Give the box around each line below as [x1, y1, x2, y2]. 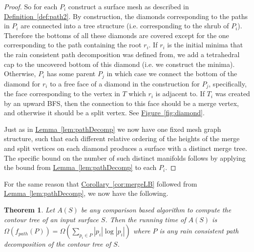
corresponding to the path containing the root [4, 40, 142, 50]
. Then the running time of [105, 214, 186, 224]
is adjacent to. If [155, 88, 205, 99]
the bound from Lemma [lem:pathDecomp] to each [4, 162, 157, 172]
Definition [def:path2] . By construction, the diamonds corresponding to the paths [4, 11, 248, 21]
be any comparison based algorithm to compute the [81, 205, 232, 214]
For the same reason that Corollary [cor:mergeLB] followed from [4, 178, 197, 189]
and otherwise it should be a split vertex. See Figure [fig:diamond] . [4, 107, 205, 118]
